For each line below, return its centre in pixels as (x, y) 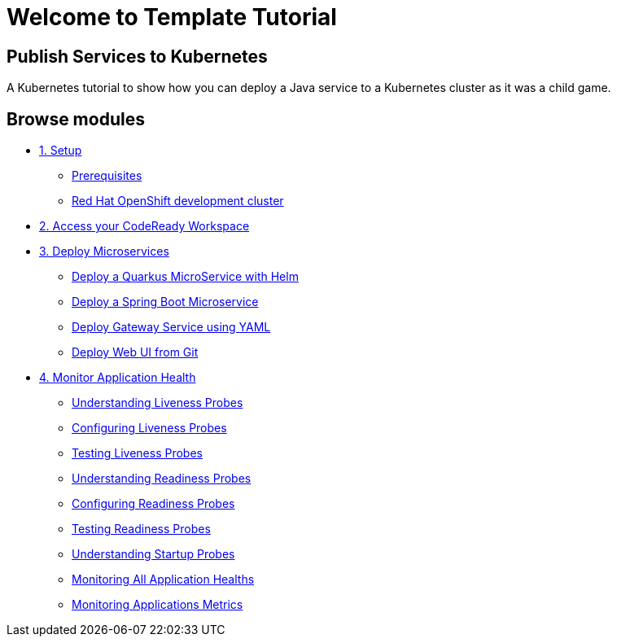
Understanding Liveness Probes (158, 403)
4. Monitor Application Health (118, 378)
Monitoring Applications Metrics (158, 605)
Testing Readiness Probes (141, 529)
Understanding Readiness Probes (162, 479)
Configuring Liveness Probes (149, 428)
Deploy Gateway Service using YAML (171, 327)
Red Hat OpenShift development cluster (178, 201)
